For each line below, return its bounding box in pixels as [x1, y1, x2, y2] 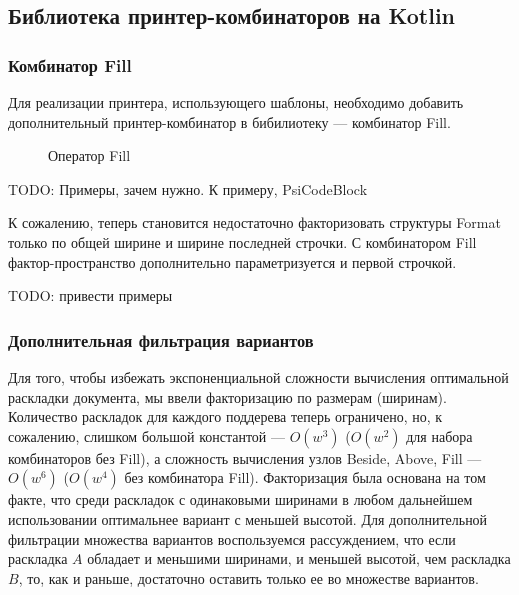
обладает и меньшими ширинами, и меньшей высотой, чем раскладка [87, 548, 511, 569]
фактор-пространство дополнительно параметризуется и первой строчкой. [8, 251, 457, 272]
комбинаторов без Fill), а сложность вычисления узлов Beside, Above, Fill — [8, 447, 482, 468]
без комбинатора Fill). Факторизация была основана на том [124, 467, 486, 488]
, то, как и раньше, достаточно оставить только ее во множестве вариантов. [18, 567, 479, 588]
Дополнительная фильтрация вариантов [8, 327, 314, 352]
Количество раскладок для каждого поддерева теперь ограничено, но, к [8, 406, 443, 427]
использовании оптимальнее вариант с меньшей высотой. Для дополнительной [8, 508, 488, 529]
